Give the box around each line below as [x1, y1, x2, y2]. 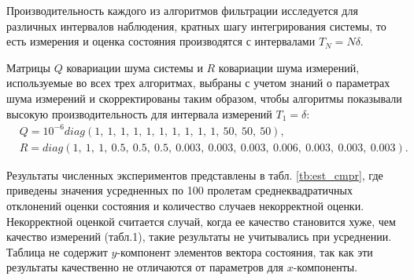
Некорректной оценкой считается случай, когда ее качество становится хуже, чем [6, 213, 396, 229]
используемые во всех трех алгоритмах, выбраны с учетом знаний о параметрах [6, 75, 390, 91]
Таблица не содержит [6, 243, 108, 260]
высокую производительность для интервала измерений [6, 105, 272, 122]
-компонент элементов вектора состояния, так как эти [116, 243, 373, 260]
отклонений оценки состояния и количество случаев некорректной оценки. [6, 197, 364, 213]
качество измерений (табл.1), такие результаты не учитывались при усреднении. [6, 228, 392, 245]
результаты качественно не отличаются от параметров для [6, 259, 284, 275]
